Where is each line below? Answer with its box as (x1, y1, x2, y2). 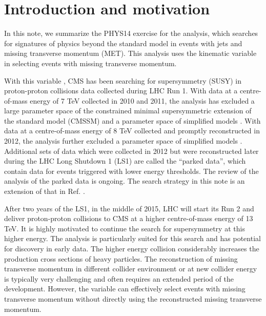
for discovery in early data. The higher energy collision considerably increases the (4, 243, 259, 253)
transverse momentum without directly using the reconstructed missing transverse (4, 293, 262, 304)
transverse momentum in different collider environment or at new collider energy (4, 263, 257, 274)
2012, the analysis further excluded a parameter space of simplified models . (4, 135, 242, 146)
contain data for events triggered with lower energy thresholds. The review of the (4, 165, 259, 176)
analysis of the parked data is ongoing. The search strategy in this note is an (4, 175, 245, 186)
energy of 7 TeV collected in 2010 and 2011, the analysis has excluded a (30, 95, 255, 106)
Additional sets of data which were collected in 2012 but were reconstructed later (4, 145, 259, 156)
